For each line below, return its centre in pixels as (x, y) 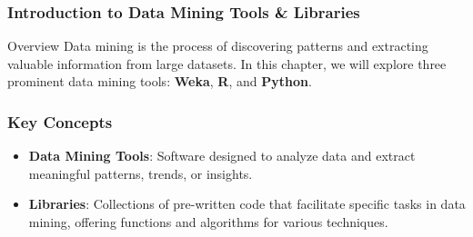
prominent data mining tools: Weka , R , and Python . (160, 81)
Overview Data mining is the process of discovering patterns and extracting (218, 46)
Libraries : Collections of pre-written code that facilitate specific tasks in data (247, 204)
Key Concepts (60, 121)
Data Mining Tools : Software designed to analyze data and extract (222, 156)
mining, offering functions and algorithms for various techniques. (208, 222)
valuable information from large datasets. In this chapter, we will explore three (227, 63)
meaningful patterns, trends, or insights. (141, 173)
